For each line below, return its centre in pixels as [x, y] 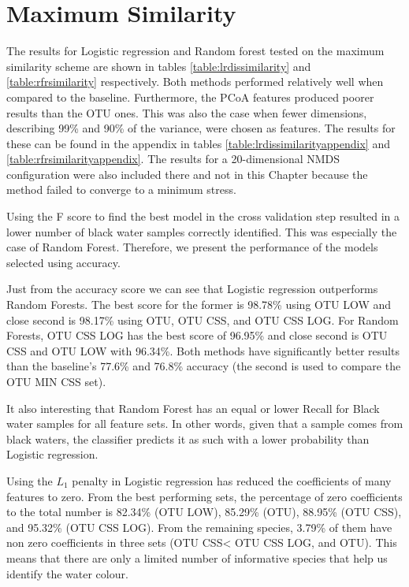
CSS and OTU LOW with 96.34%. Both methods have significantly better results [203, 350]
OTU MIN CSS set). [56, 381]
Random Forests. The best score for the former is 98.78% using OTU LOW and [199, 305]
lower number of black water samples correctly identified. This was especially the [202, 231]
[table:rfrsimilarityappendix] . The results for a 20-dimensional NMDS [173, 159]
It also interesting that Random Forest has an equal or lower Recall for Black [193, 408]
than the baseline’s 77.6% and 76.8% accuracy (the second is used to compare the [204, 366]
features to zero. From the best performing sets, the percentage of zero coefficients [204, 496]
